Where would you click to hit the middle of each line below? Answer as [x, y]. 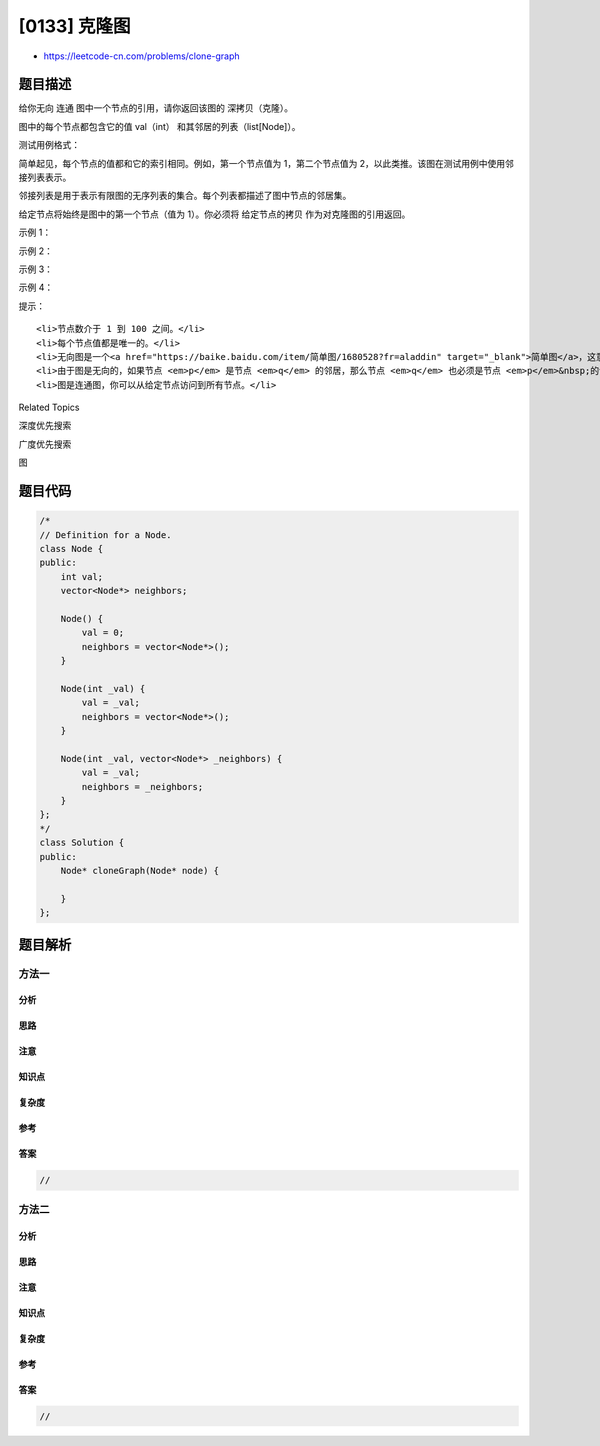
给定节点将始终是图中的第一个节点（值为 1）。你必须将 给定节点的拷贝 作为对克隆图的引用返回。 [214, 214]
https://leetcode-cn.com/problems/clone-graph [141, 56]
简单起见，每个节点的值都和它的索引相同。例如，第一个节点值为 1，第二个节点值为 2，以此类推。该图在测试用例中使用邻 [266, 163]
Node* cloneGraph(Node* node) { [140, 871]
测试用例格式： [49, 145]
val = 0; [103, 633]
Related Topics [49, 407]
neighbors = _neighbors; [142, 786]
